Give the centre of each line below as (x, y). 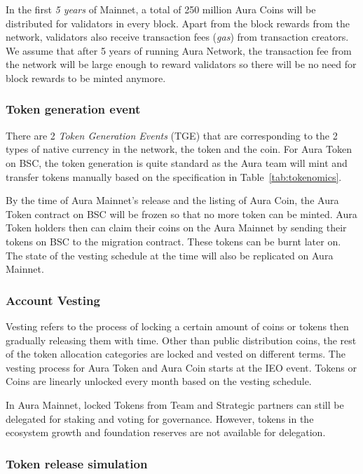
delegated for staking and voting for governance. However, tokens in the (160, 418)
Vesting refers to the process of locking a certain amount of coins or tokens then (177, 326)
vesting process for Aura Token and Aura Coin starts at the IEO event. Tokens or (181, 367)
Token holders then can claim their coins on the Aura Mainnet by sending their (176, 228)
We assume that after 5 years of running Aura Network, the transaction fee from (179, 50)
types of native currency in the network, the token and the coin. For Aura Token (179, 149)
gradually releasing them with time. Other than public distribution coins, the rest (181, 340)
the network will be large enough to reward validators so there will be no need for (181, 64)
